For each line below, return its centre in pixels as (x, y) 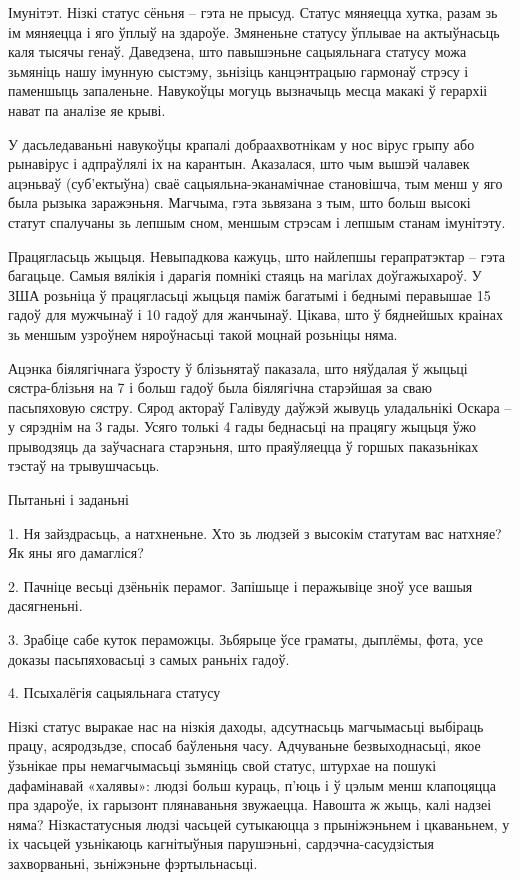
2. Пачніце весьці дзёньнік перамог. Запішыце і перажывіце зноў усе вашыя (240, 585)
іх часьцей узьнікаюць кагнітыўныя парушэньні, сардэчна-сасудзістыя (221, 843)
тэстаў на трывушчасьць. (84, 465)
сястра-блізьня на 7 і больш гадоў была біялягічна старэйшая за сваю (220, 387)
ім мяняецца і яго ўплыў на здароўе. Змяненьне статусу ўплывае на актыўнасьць (254, 31)
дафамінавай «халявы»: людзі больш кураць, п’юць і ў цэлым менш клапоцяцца (252, 784)
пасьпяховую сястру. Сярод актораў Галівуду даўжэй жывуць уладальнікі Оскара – (260, 406)
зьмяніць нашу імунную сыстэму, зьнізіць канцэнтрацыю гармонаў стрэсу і (238, 70)
